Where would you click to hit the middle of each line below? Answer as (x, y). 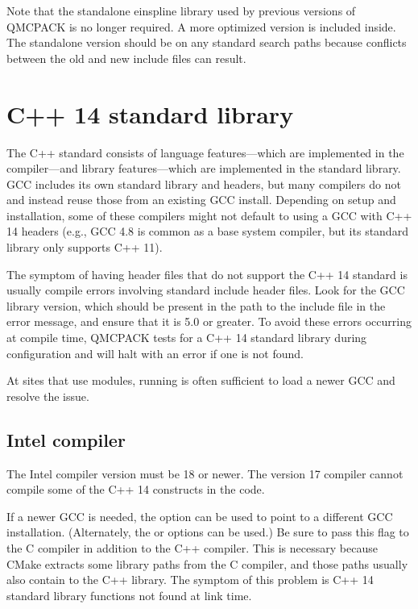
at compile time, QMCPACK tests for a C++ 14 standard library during (187, 338)
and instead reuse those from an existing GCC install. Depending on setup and (201, 200)
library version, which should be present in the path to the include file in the (196, 305)
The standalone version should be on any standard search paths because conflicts (207, 42)
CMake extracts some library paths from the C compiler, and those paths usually (207, 563)
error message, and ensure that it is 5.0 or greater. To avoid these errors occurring (209, 321)
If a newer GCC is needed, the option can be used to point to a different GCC (200, 516)
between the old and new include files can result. (126, 58)
